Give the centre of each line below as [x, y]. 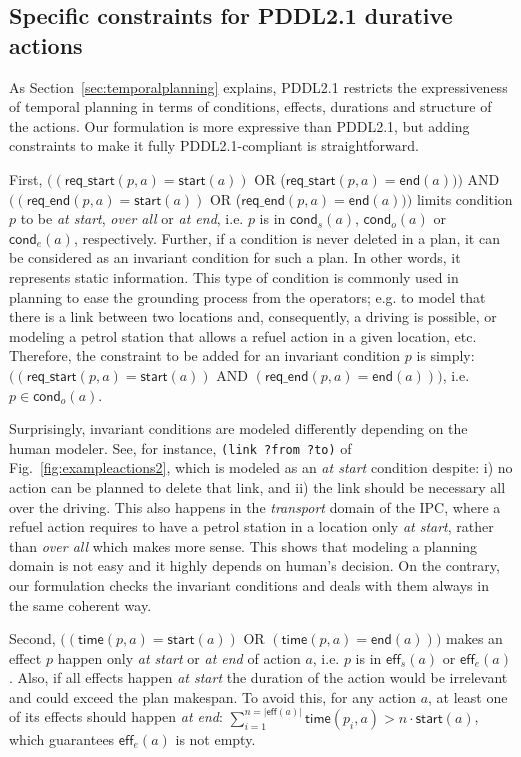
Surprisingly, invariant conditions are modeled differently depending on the [238, 428]
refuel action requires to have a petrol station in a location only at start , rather [251, 526]
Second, [32, 638]
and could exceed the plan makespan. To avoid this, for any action [212, 696]
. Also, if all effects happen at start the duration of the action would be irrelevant [258, 677]
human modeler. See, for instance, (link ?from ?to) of [180, 447]
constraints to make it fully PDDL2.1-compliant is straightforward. [214, 145]
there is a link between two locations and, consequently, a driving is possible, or [253, 316]
